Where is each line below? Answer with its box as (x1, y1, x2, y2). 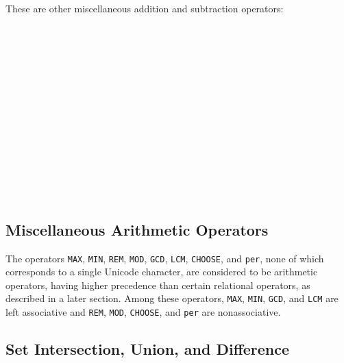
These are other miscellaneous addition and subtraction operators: (5, 1, 284, 15)
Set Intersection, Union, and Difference (5, 338, 290, 360)
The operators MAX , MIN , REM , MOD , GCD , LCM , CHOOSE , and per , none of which (5, 251, 324, 265)
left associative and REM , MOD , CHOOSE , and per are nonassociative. (5, 305, 281, 319)
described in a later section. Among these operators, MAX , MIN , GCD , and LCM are (5, 291, 339, 305)
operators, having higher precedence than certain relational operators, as (5, 277, 310, 292)
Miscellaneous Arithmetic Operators (5, 218, 269, 240)
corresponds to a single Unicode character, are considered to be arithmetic (5, 264, 318, 279)
